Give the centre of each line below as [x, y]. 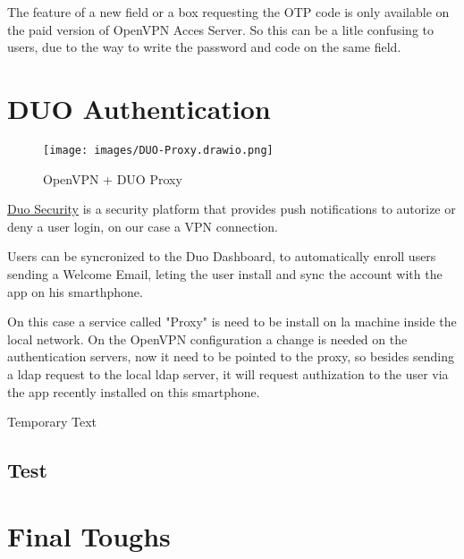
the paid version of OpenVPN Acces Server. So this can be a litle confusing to [221, 29]
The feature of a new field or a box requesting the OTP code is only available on [228, 12]
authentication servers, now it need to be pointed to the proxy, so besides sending [231, 356]
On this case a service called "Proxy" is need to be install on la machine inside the [232, 322]
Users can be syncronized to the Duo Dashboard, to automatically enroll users [222, 256]
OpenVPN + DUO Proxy [113, 178]
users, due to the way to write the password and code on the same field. [204, 47]
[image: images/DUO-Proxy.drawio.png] [158, 150]
